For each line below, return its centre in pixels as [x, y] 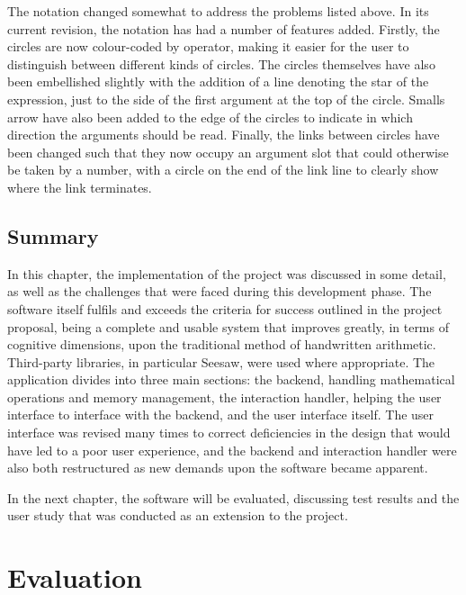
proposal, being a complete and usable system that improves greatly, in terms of [228, 326]
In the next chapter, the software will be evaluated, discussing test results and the [233, 497]
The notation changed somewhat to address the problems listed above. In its [218, 11]
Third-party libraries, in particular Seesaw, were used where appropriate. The [221, 361]
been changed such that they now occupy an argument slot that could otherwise [228, 152]
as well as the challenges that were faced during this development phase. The [220, 291]
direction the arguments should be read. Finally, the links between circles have [224, 135]
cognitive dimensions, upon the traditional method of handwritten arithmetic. [222, 344]
